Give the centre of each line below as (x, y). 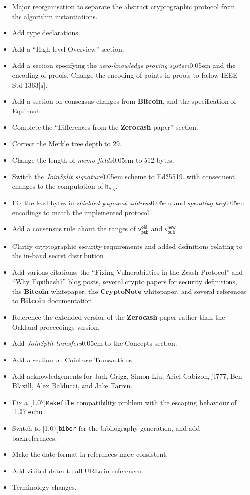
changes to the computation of (57, 186)
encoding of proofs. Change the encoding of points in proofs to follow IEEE (125, 75)
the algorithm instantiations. (55, 16)
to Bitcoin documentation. (53, 301)
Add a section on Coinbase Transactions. (73, 359)
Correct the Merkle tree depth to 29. (67, 143)
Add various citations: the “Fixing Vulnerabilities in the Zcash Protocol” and (127, 272)
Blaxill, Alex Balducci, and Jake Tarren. (72, 386)
